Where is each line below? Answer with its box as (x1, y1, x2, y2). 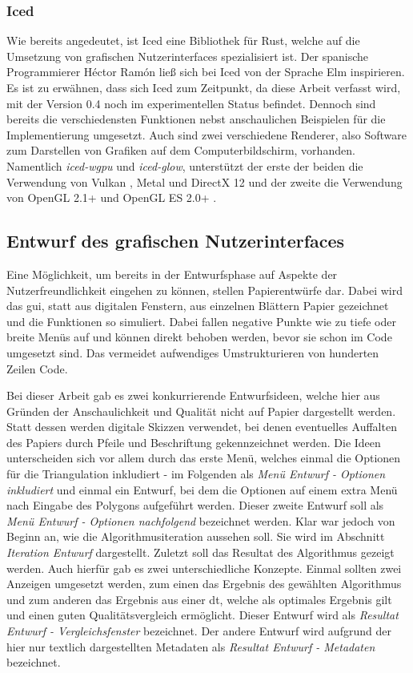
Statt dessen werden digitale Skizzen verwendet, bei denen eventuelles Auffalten (6, 418, 397, 435)
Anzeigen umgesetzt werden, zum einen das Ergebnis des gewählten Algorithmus (6, 575, 402, 592)
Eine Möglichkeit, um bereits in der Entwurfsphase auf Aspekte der (6, 265, 338, 282)
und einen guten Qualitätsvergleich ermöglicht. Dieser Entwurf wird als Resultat (6, 607, 399, 623)
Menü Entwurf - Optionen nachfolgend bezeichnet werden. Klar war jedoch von (6, 512, 395, 529)
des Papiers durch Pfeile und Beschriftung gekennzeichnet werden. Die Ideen (6, 433, 381, 450)
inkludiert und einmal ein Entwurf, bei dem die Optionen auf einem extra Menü (6, 481, 398, 498)
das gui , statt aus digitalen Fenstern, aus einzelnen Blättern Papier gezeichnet (6, 297, 389, 314)
